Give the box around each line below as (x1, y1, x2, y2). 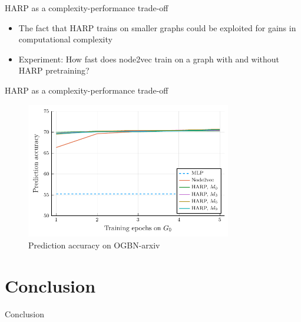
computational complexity (18, 33, 113, 45)
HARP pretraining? (18, 64, 90, 77)
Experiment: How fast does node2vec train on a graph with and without (18, 52, 280, 65)
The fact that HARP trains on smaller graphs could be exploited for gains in (18, 21, 296, 34)
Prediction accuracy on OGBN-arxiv (28, 239, 160, 251)
